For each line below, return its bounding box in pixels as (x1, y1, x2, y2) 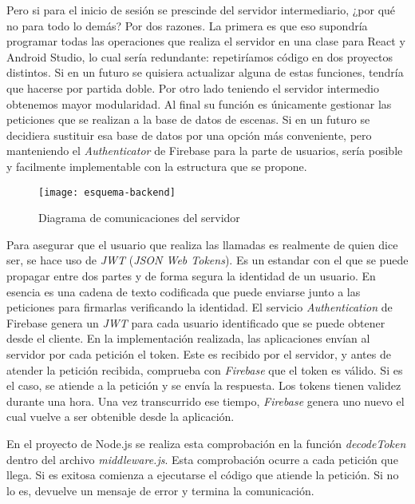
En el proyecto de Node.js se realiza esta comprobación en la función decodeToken (6, 435, 406, 451)
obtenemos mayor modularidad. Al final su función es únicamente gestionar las (6, 95, 392, 112)
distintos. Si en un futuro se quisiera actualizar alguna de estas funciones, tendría (6, 64, 404, 81)
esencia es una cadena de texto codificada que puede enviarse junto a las (6, 283, 361, 300)
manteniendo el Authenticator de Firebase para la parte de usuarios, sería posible (6, 142, 403, 159)
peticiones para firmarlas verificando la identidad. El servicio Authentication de (6, 299, 393, 315)
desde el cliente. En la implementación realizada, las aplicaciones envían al (6, 330, 370, 347)
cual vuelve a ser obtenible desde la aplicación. (6, 408, 235, 425)
